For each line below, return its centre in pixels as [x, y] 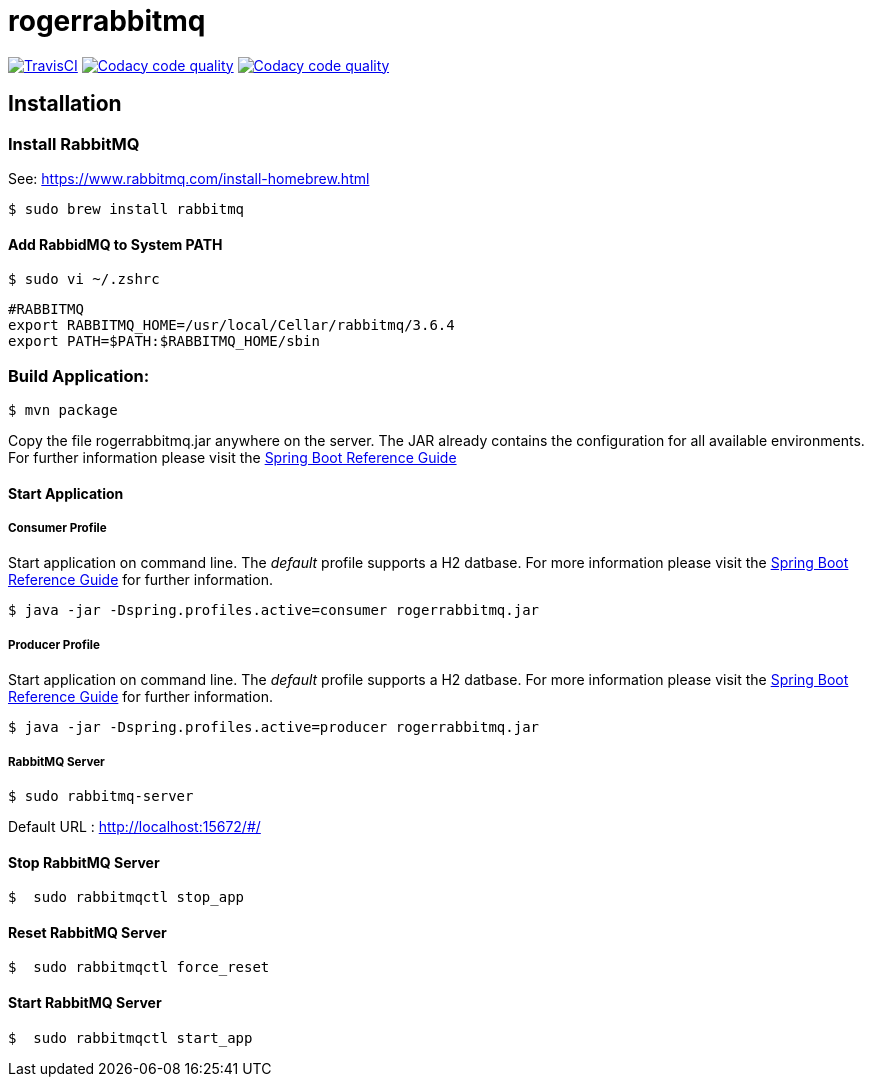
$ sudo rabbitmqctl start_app [130, 1037]
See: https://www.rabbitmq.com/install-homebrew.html [189, 178]
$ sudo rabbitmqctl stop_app [126, 897]
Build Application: [79, 375]
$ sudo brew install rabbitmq [126, 208]
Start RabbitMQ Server [85, 1002]
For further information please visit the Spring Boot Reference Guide [232, 457]
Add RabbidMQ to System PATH [115, 244]
